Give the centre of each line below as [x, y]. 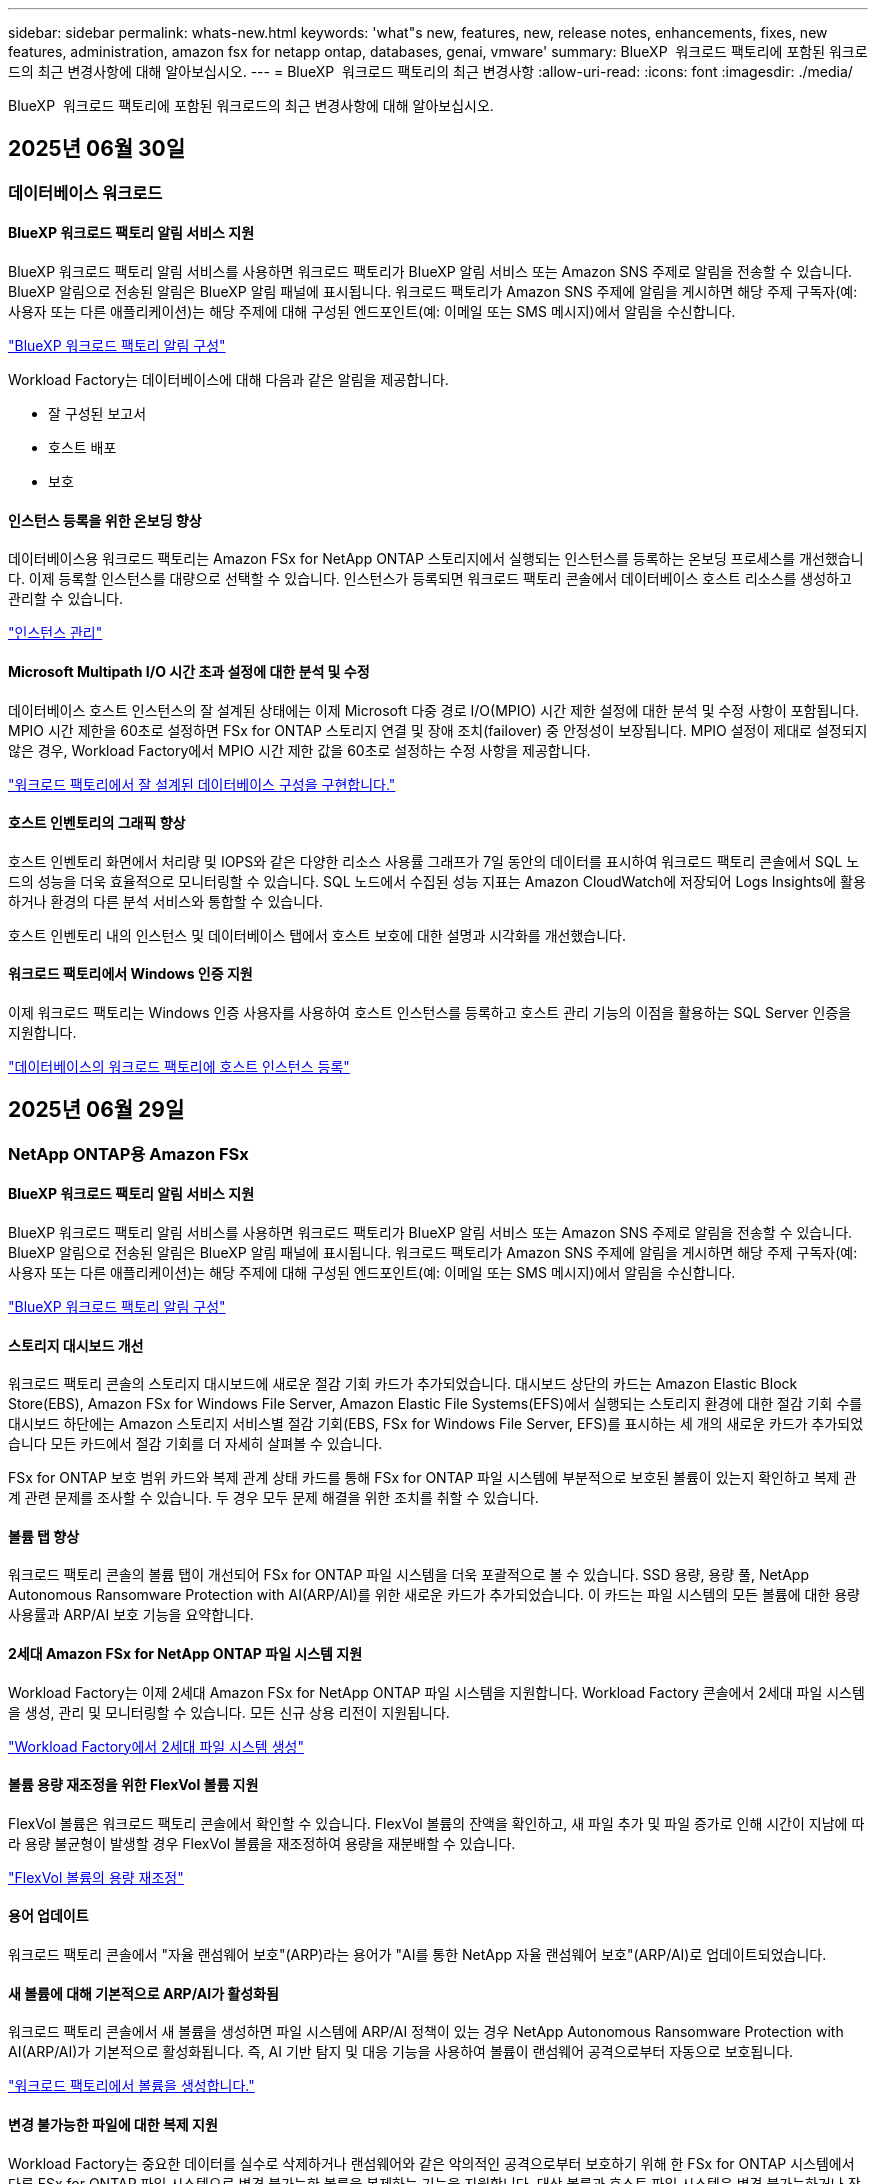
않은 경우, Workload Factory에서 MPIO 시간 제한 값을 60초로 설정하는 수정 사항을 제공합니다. [299, 750]
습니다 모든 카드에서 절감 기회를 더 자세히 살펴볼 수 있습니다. [195, 1444]
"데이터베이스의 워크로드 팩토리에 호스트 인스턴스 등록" [179, 1066]
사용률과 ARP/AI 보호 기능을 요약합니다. [131, 1615]
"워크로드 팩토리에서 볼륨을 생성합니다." [131, 2086]
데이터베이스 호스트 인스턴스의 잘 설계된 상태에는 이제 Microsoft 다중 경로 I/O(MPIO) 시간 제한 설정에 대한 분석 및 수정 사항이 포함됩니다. [434, 710]
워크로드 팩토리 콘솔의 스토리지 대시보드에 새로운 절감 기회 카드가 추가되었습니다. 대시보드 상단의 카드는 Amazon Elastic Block [403, 1384]
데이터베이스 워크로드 [85, 192]
